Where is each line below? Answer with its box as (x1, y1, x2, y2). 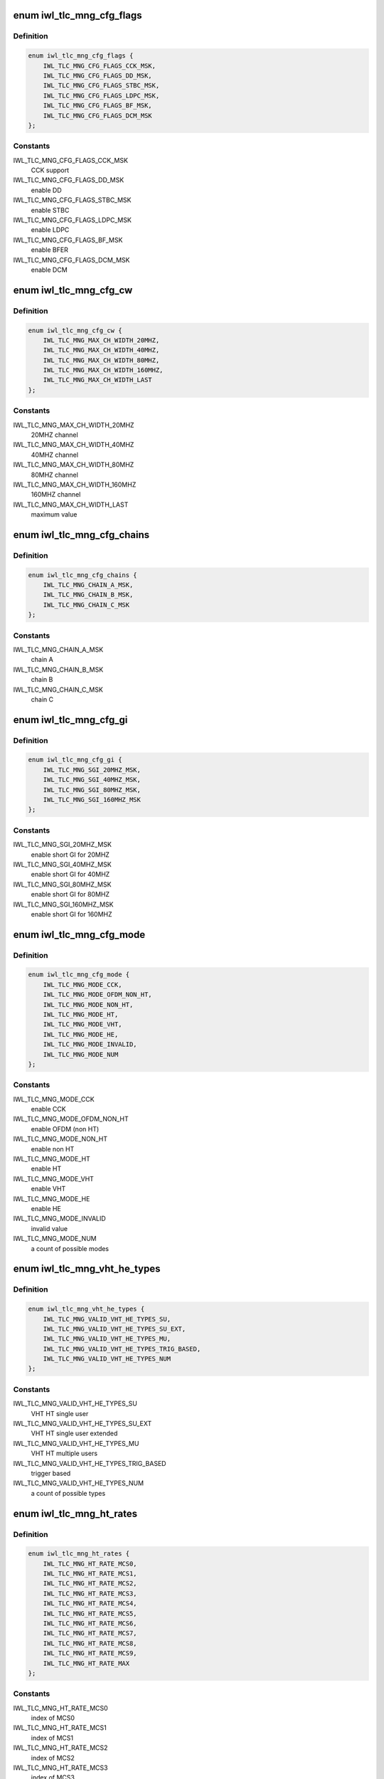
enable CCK (31, 1105, 67, 1114)
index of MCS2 (31, 1753, 75, 1762)
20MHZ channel (31, 431, 78, 439)
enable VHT (31, 1185, 66, 1193)
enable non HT (31, 1144, 75, 1153)
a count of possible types (31, 1489, 106, 1497)
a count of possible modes (31, 1244, 110, 1252)
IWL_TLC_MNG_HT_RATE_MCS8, (43, 1639, 138, 1647)
